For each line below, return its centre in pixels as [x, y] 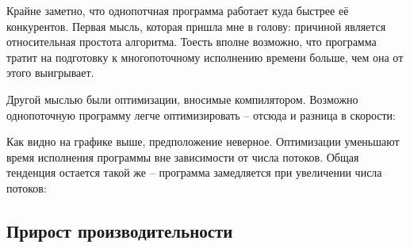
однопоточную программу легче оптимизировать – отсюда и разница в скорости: [201, 114]
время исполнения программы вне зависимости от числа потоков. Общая [183, 156]
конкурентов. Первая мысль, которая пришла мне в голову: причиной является [196, 26]
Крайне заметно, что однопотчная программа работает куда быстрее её [178, 10]
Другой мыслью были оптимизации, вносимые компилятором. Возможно [182, 99]
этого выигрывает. [50, 72]
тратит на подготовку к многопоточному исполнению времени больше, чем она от [205, 57]
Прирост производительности [120, 230]
